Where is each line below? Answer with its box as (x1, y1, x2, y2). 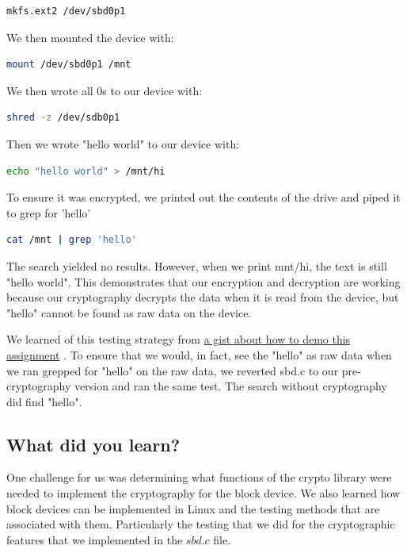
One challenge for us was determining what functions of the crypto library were (6, 469, 392, 486)
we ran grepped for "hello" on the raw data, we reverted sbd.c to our (6, 362, 339, 378)
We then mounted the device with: (6, 29, 174, 45)
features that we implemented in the (6, 531, 183, 547)
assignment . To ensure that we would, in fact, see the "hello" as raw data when (6, 346, 392, 363)
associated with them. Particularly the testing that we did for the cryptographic (6, 516, 395, 532)
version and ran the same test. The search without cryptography (74, 378, 387, 394)
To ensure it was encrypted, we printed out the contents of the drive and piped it (6, 189, 401, 205)
